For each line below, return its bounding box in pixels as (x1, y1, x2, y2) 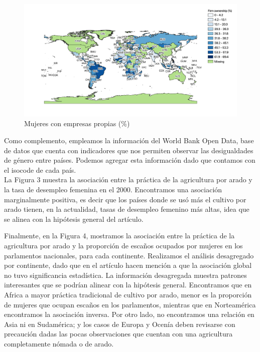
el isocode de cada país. (4, 164, 76, 175)
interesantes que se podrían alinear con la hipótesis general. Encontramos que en (4, 279, 252, 290)
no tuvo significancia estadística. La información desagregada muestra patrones (4, 269, 247, 280)
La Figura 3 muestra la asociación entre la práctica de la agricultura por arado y (4, 174, 252, 185)
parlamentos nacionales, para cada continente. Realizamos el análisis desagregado (4, 250, 254, 260)
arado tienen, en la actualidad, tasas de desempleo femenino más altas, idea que (4, 204, 249, 214)
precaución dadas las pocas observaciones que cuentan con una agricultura (4, 328, 233, 339)
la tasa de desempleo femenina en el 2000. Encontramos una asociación (4, 184, 222, 194)
